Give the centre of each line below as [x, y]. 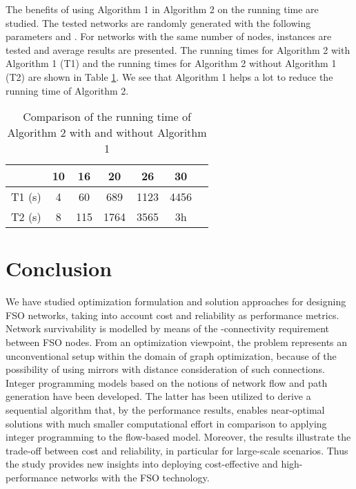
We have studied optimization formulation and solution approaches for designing [176, 301]
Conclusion [59, 268]
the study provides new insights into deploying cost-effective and [142, 464]
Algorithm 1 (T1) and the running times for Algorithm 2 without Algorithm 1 [171, 63]
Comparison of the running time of [107, 117]
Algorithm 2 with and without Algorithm [107, 133]
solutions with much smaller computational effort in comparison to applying [166, 423]
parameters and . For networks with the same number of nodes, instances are [169, 36]
